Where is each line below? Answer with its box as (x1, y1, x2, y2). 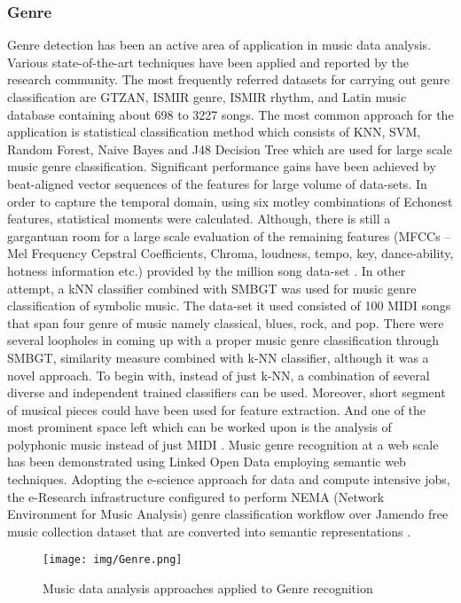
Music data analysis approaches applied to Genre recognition (43, 579, 373, 598)
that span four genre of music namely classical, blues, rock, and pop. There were (7, 313, 444, 332)
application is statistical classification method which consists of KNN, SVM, (7, 122, 421, 141)
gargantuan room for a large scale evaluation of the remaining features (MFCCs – (7, 226, 451, 245)
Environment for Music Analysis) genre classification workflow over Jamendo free (7, 505, 449, 523)
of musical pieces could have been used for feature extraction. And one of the (7, 400, 426, 419)
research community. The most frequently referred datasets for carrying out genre (7, 70, 450, 89)
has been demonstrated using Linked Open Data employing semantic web (7, 452, 406, 471)
